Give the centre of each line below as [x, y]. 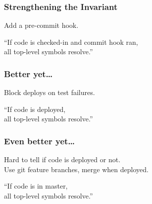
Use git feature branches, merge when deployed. [76, 169]
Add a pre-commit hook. [41, 25]
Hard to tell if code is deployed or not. [62, 159]
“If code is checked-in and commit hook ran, [71, 42]
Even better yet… [40, 141]
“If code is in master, [36, 186]
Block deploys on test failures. [50, 92]
